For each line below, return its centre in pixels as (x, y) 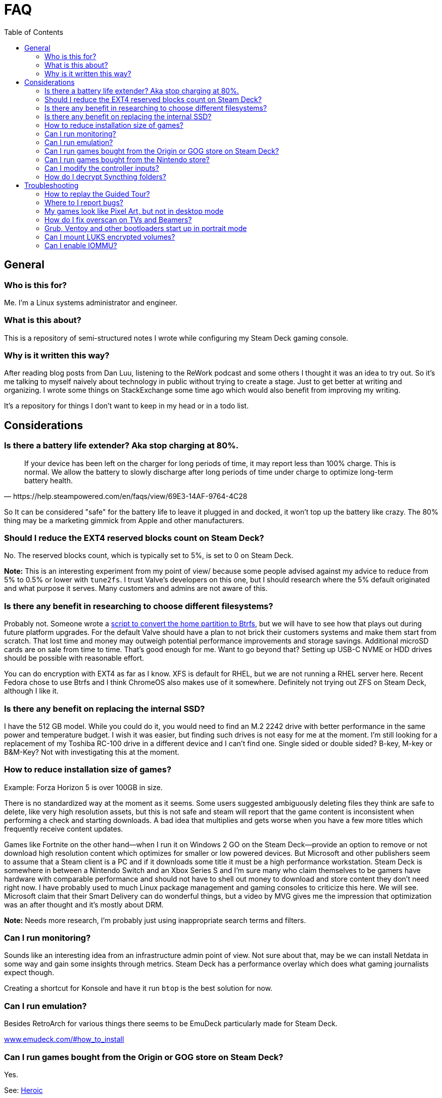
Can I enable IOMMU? (81, 245)
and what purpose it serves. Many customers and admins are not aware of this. (136, 588)
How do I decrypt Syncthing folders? (105, 176)
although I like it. (31, 691)
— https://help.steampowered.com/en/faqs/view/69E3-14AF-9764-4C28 (126, 496)
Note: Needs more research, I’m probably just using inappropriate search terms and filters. (155, 920)
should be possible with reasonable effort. (74, 658)
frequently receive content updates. (64, 829)
